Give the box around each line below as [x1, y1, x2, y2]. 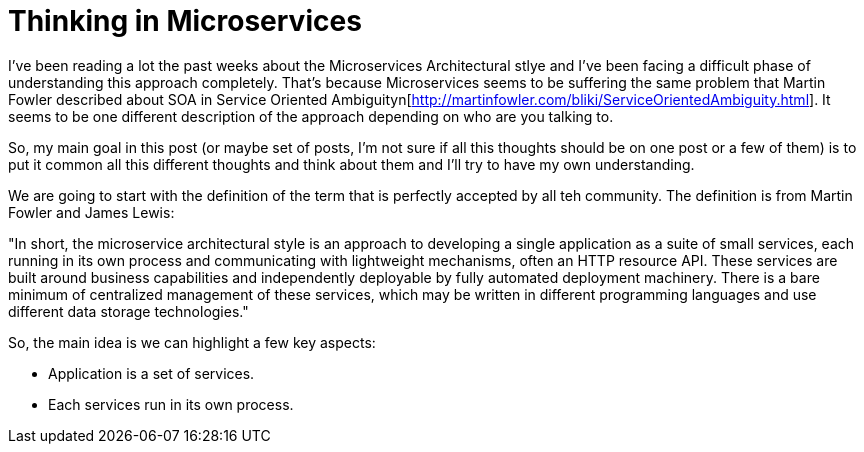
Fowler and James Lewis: [8, 203, 175, 221]
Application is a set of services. [48, 364, 255, 382]
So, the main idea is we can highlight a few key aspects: [8, 333, 376, 351]
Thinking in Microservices [8, 4, 362, 38]
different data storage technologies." [8, 302, 249, 320]
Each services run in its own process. [48, 395, 294, 413]
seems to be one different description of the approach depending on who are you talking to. [8, 107, 614, 125]
